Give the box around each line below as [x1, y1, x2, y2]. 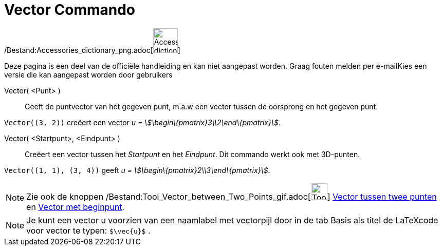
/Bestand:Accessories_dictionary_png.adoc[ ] [4, 45, 180, 54]
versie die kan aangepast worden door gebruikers [4, 70, 173, 79]
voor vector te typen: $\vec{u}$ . [26, 225, 151, 236]
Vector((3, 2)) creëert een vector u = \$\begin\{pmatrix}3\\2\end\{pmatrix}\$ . [4, 118, 281, 127]
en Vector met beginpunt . [26, 201, 125, 212]
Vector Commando [4, 1, 136, 18]
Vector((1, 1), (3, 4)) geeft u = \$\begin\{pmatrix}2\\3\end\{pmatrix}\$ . [4, 165, 270, 175]
